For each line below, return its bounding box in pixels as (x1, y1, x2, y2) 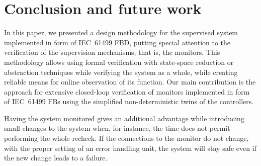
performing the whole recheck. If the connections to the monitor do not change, (4, 133, 249, 143)
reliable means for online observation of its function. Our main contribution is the (4, 76, 256, 87)
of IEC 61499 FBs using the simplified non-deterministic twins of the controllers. (4, 96, 254, 107)
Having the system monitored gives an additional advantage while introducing (4, 113, 244, 123)
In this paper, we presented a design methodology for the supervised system (4, 27, 238, 38)
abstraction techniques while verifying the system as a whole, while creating (4, 66, 238, 77)
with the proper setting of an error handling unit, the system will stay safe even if (4, 142, 256, 153)
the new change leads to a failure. (4, 152, 108, 163)
